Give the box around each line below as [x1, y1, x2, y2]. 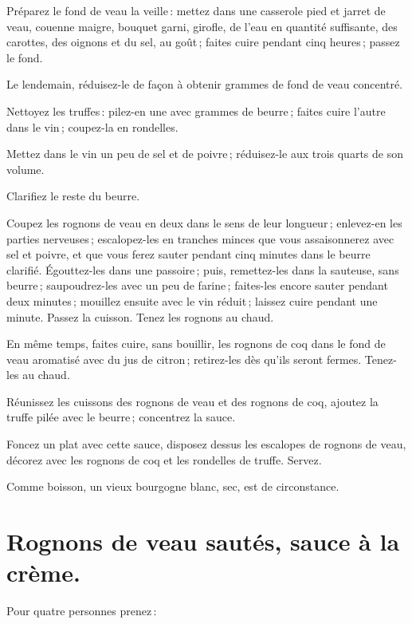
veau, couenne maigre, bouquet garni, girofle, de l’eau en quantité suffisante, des [6, 18, 398, 34]
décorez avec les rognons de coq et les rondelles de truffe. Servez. [6, 451, 322, 468]
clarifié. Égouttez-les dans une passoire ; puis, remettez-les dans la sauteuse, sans [6, 261, 399, 278]
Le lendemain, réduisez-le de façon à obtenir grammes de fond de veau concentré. [6, 76, 403, 93]
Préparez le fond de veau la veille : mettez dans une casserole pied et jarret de [6, 2, 386, 18]
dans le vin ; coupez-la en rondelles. [6, 118, 179, 135]
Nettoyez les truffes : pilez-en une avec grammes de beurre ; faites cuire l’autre [6, 102, 386, 119]
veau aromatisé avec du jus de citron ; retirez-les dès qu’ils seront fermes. [6, 350, 362, 367]
